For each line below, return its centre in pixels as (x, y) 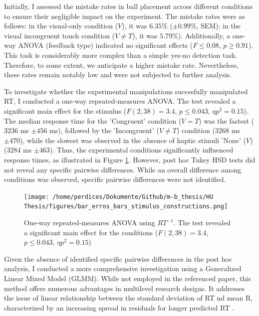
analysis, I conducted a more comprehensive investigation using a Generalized (123, 268)
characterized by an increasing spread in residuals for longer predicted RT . (119, 307)
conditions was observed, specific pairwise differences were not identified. (115, 179)
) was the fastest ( (227, 120)
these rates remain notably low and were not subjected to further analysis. (118, 75)
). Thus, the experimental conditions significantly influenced (141, 150)
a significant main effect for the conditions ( (91, 232)
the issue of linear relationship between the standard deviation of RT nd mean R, (129, 298)
